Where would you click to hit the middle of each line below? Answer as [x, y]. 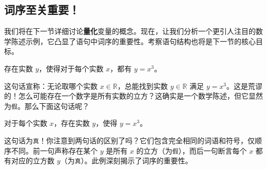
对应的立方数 [33, 161]
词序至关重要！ [42, 10]
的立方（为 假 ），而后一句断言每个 [192, 150]
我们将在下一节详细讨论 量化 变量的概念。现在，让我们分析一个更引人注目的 [130, 31]
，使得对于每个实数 [71, 68]
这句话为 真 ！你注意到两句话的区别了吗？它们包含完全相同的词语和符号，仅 [129, 140]
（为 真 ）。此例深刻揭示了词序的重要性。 [126, 161]
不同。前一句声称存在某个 [54, 150]
